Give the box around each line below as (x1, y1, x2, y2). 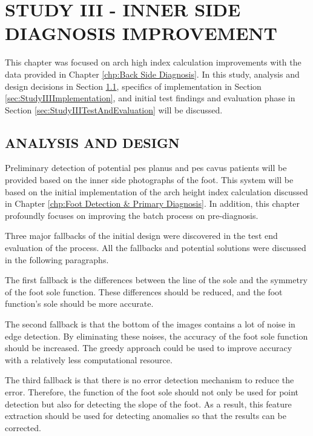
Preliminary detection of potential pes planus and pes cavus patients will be (5, 161, 287, 174)
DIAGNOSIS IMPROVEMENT (5, 21, 277, 45)
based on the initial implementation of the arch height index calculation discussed (5, 185, 308, 198)
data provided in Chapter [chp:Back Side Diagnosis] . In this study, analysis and (5, 67, 300, 80)
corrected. (5, 421, 41, 434)
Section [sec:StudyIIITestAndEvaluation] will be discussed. (5, 103, 223, 116)
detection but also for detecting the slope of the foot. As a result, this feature (5, 397, 292, 410)
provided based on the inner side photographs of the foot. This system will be (5, 173, 294, 186)
